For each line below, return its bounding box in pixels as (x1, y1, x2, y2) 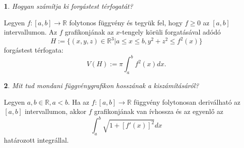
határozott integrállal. (4, 135, 69, 145)
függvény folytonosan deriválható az (134, 96, 241, 107)
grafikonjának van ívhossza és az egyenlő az (94, 106, 224, 116)
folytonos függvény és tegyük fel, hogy (69, 17, 183, 27)
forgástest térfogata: (4, 45, 64, 55)
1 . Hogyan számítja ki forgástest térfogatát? (4, 1, 133, 11)
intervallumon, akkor (24, 106, 87, 116)
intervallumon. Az (4, 27, 57, 37)
